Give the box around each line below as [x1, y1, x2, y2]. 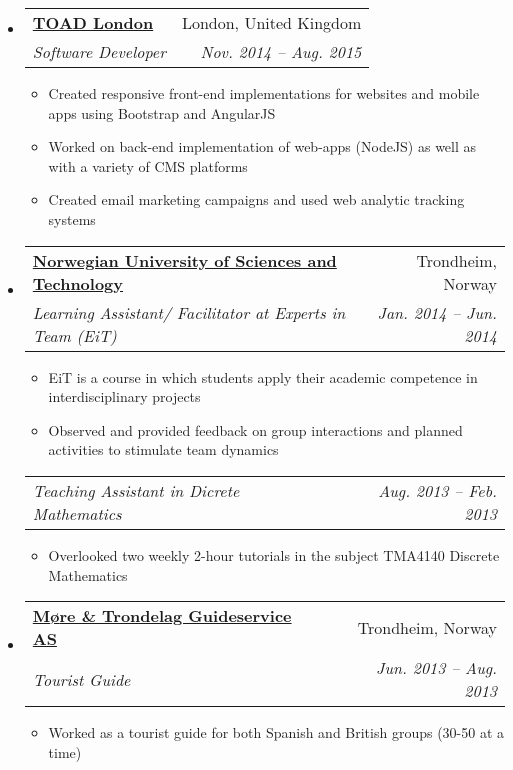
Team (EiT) [32, 323, 117, 347]
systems [48, 208, 96, 229]
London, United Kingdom [181, 11, 362, 34]
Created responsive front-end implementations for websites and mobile [48, 83, 480, 103]
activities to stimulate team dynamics [48, 439, 279, 460]
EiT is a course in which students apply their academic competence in [48, 366, 478, 387]
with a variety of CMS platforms [48, 155, 248, 176]
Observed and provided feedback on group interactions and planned [48, 419, 463, 440]
